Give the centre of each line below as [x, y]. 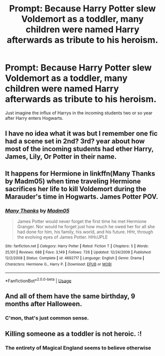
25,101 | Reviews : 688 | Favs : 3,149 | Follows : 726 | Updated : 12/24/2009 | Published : [78, 252]
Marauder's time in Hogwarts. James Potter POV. [82, 196]
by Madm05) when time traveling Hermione [73, 181]
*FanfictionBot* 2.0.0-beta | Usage [38, 280]
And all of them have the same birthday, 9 [70, 296]
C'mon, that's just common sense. [47, 318]
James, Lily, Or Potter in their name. [61, 157]
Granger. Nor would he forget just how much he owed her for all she [86, 227]
